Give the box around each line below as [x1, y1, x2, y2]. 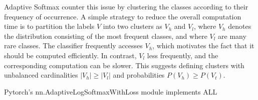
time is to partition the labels [4, 21, 95, 31]
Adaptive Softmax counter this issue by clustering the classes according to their [4, 1, 248, 11]
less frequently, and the [147, 50, 218, 60]
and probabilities [113, 70, 165, 80]
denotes [228, 21, 251, 31]
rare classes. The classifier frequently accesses [4, 40, 143, 51]
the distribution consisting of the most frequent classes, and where [4, 30, 207, 41]
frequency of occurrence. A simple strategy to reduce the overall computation [4, 11, 241, 21]
